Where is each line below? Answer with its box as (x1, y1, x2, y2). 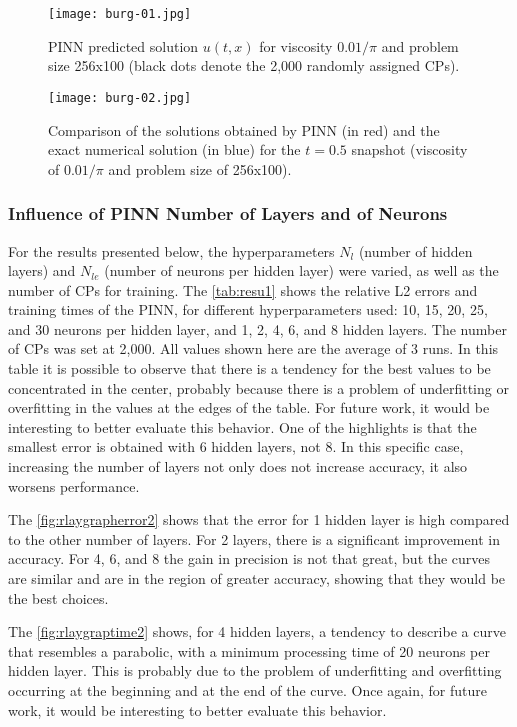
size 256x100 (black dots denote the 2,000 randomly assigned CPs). (48, 55, 460, 76)
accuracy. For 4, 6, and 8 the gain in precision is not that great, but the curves (8, 548, 491, 569)
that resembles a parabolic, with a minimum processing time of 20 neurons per (8, 640, 491, 661)
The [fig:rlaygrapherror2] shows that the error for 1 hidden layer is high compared (8, 509, 510, 530)
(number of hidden (358, 240, 473, 261)
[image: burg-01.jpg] (48, 7, 192, 21)
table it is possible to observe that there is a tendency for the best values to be (8, 358, 491, 379)
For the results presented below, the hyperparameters (8, 240, 335, 261)
